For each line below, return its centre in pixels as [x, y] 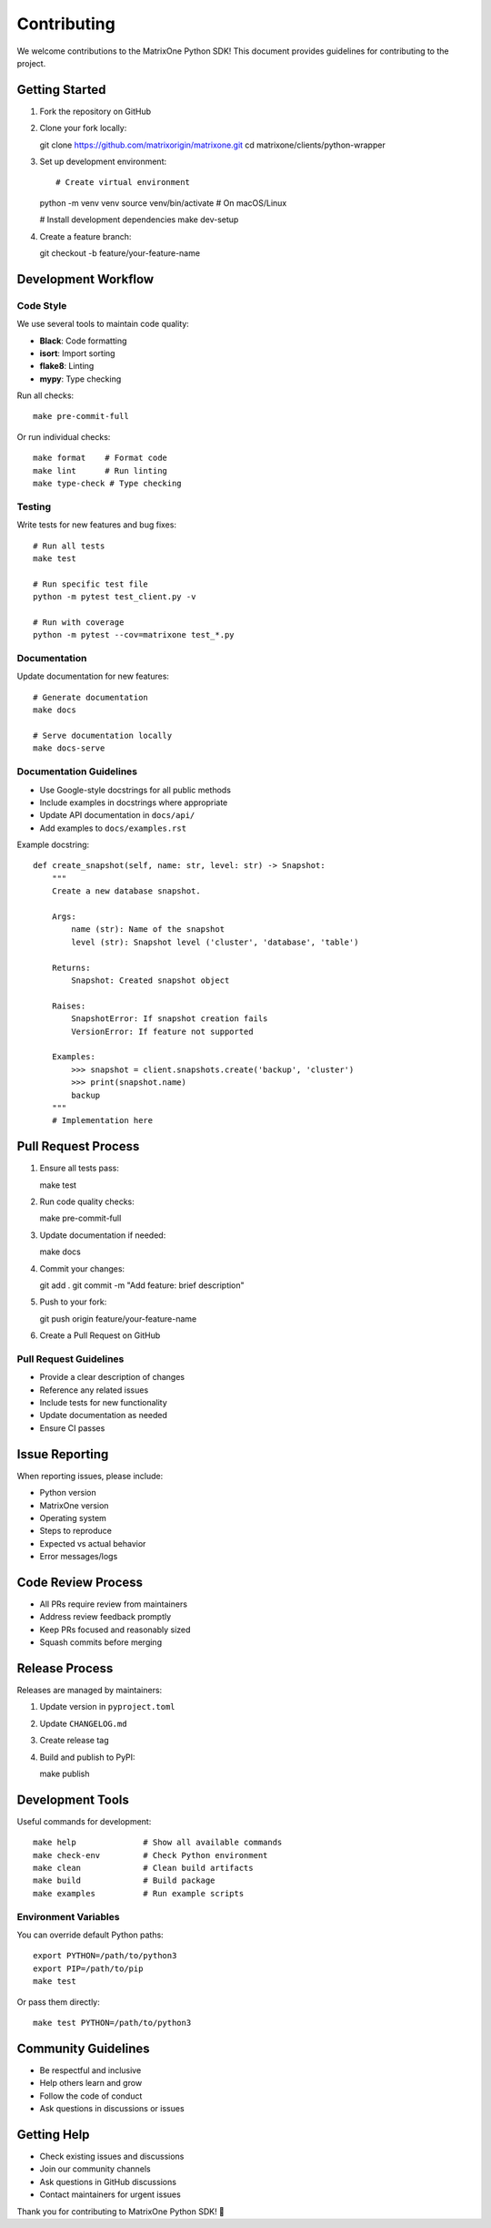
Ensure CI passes [72, 1428]
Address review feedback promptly [105, 1617]
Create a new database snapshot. [126, 891]
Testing [34, 506]
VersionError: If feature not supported [162, 1031]
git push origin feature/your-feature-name [118, 1318]
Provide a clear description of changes [112, 1377]
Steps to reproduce [76, 1531]
